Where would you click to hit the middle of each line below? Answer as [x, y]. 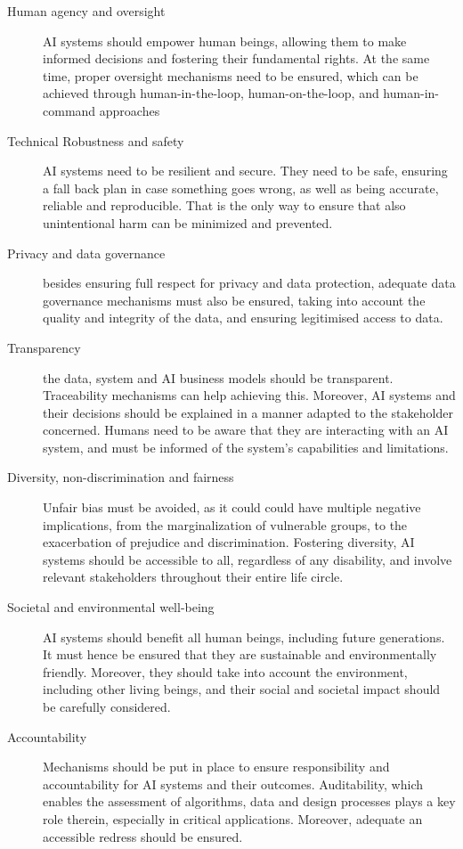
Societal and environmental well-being [111, 607]
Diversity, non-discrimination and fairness [121, 477]
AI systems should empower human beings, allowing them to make [225, 41]
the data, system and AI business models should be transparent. [218, 377]
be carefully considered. [107, 706]
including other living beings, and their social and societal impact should [242, 689]
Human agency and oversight [86, 11]
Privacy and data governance [86, 253]
